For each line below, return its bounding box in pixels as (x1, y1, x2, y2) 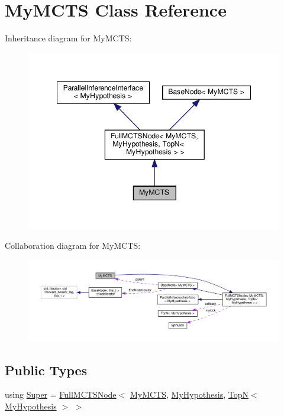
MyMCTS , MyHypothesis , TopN (130, 388, 249, 401)
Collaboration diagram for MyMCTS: (5, 239, 141, 252)
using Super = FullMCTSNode (5, 388, 117, 401)
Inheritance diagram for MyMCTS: (5, 32, 132, 44)
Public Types (5, 360, 88, 379)
